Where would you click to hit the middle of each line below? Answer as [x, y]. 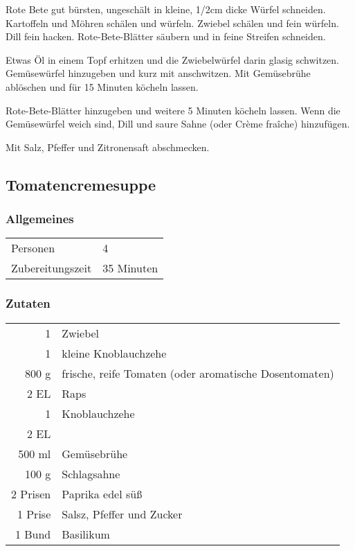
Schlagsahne [91, 473]
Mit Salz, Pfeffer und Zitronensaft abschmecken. [108, 147]
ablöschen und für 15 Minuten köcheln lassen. [102, 86]
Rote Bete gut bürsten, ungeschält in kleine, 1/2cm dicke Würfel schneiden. [166, 9]
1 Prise [34, 514]
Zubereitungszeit [52, 268]
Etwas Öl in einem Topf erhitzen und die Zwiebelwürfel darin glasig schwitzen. [172, 59]
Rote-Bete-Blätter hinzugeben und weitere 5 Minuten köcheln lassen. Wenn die [173, 110]
